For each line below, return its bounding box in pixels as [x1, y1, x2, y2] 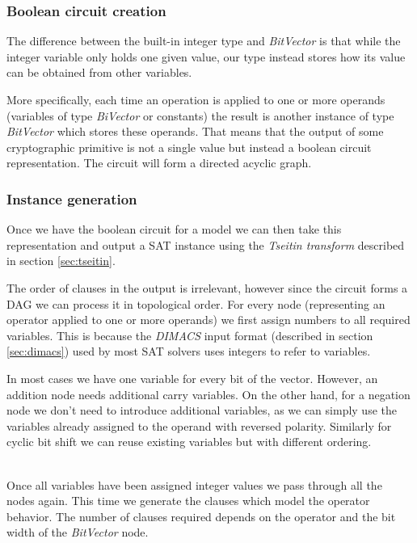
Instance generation [6, 188, 137, 208]
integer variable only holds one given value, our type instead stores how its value [6, 48, 406, 65]
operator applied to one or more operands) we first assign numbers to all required [6, 311, 411, 328]
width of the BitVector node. [6, 524, 149, 541]
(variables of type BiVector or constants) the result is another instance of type [6, 107, 394, 124]
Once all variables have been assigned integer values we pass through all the [6, 476, 382, 493]
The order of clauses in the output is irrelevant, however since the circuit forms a [6, 279, 408, 296]
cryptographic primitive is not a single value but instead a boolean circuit [6, 138, 372, 155]
